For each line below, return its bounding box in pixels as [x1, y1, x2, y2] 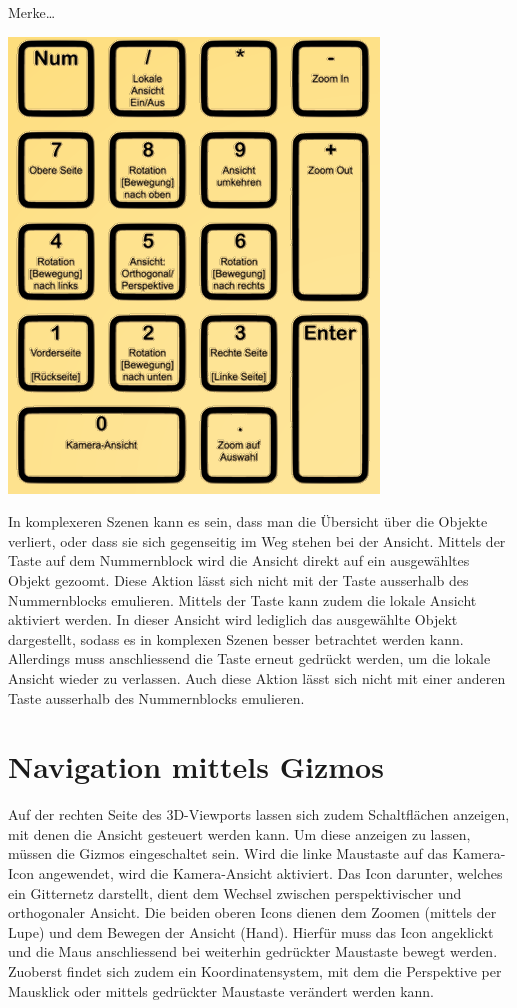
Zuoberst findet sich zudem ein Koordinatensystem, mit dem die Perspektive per [8, 961, 502, 981]
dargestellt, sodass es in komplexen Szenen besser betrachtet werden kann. [8, 628, 464, 649]
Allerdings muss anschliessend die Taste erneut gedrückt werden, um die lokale [8, 648, 491, 669]
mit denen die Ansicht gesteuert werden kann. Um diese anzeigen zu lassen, [8, 823, 471, 844]
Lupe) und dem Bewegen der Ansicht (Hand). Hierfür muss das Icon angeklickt [8, 921, 494, 942]
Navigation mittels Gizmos [8, 746, 384, 787]
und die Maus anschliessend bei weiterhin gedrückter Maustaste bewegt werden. [8, 941, 498, 962]
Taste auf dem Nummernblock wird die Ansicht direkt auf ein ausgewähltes [8, 550, 470, 571]
